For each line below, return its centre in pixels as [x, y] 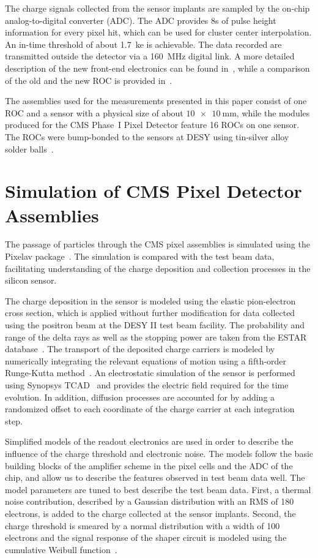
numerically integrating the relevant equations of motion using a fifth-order [146, 360]
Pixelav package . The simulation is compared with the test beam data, [140, 256]
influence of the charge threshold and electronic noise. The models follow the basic [159, 453]
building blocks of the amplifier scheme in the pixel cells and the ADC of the [149, 465]
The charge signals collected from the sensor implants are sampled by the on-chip [157, 8]
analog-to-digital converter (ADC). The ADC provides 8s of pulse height [141, 20]
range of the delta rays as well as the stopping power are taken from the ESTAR [156, 337]
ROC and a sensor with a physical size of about [94, 112]
